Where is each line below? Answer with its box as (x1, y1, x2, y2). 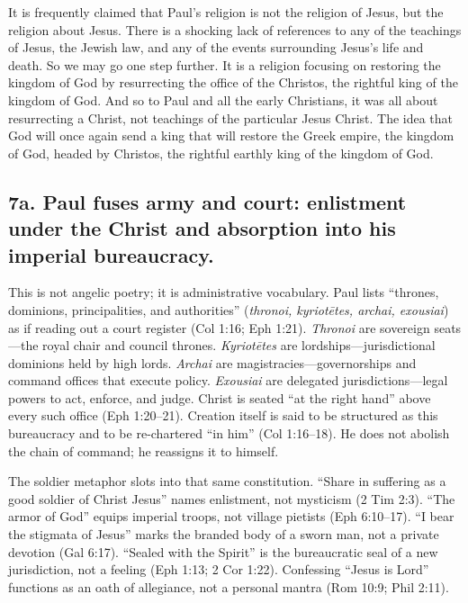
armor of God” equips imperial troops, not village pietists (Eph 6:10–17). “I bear (8, 507, 454, 526)
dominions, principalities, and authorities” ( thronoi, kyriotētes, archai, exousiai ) (8, 300, 449, 319)
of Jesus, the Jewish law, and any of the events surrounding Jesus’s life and (8, 38, 424, 57)
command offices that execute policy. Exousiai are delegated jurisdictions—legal (8, 371, 448, 390)
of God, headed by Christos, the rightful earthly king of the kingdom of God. (8, 143, 434, 162)
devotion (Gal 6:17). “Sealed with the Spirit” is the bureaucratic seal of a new (8, 542, 438, 561)
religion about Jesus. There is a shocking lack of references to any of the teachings (8, 20, 462, 39)
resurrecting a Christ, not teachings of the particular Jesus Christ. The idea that (8, 108, 454, 127)
